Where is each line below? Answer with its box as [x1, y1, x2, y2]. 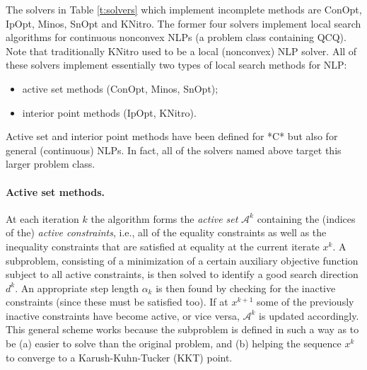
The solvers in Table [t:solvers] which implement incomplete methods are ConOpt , [6, 2, 362, 16]
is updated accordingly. [259, 308, 359, 323]
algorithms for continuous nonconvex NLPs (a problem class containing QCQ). [6, 30, 346, 45]
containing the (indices [257, 211, 356, 226]
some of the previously [256, 294, 354, 309]
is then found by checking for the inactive [156, 280, 336, 295]
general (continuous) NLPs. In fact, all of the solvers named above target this [6, 142, 342, 157]
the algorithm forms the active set [91, 211, 238, 226]
